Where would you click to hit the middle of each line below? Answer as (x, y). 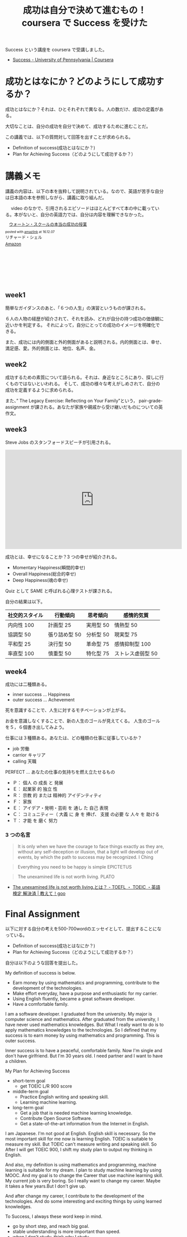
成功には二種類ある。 (27, 684)
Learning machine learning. (48, 1102)
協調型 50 (19, 634)
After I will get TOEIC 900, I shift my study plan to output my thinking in (79, 1149)
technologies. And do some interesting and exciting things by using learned (84, 1201)
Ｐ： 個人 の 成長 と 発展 (38, 783)
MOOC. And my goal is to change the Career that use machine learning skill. (84, 1175)
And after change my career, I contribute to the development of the (75, 1196)
